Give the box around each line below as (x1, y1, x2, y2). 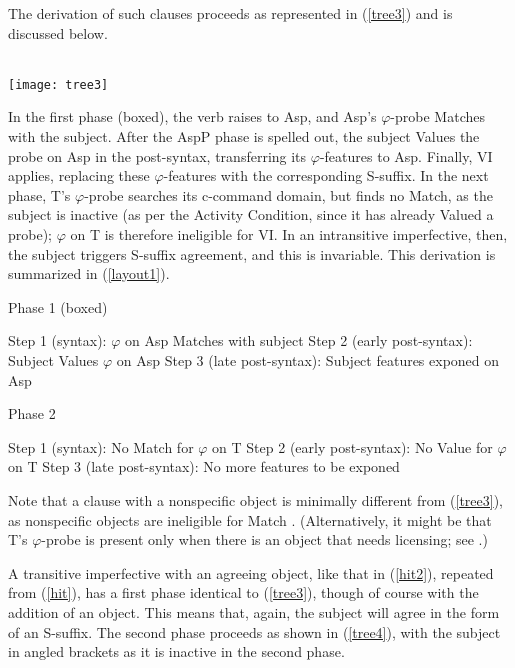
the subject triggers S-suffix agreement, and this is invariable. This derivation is (8, 243, 496, 264)
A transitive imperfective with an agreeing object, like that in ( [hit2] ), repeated (8, 562, 494, 583)
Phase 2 (8, 403, 56, 424)
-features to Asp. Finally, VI (319, 145, 493, 166)
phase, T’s (8, 184, 71, 205)
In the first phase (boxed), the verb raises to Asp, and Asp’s (8, 106, 377, 127)
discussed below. (8, 22, 108, 43)
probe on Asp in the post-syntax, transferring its (8, 145, 307, 166)
